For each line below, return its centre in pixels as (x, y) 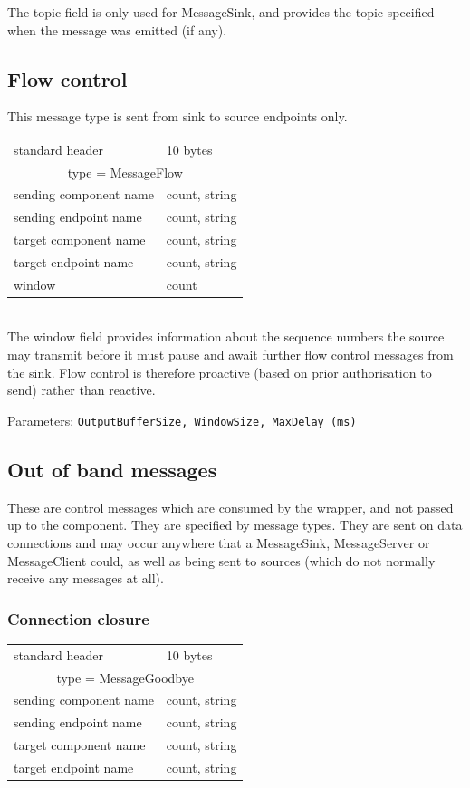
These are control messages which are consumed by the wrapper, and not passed (230, 507)
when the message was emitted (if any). (117, 29)
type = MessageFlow (125, 172)
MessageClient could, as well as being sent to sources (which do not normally (221, 560)
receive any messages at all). (86, 578)
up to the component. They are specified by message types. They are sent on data (235, 525)
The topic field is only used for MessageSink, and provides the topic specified (221, 12)
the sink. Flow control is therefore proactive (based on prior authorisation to (220, 372)
